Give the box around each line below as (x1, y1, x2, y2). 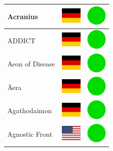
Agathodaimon (7, 105, 52, 116)
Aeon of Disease (7, 59, 55, 69)
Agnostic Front (7, 129, 53, 139)
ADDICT (7, 35, 36, 45)
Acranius (7, 11, 38, 21)
